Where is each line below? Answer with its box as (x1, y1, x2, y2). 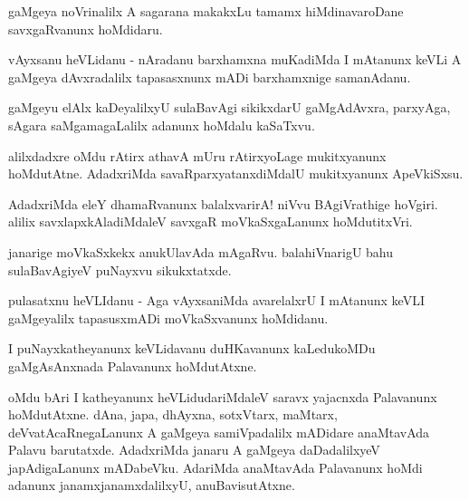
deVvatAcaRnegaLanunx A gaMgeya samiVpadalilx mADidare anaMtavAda (8, 422, 430, 441)
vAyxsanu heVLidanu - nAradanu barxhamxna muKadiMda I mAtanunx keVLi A (8, 50, 462, 69)
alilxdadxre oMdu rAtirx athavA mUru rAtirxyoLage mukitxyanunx (8, 146, 387, 165)
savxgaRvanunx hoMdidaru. (8, 19, 163, 38)
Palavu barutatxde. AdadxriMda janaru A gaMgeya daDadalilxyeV (8, 440, 380, 459)
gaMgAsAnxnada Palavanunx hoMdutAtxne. (8, 356, 257, 375)
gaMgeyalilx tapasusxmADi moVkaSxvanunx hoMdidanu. (8, 308, 329, 327)
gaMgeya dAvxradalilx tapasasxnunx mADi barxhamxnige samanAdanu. (8, 67, 411, 86)
